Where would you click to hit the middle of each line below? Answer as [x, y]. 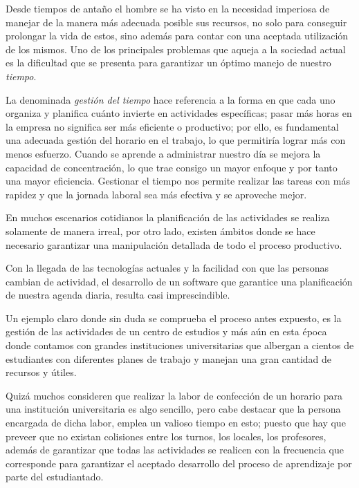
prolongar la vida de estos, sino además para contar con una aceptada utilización [177, 36]
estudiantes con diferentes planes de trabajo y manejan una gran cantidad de [169, 358]
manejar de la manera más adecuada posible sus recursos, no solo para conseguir [176, 22]
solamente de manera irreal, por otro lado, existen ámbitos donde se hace [160, 231]
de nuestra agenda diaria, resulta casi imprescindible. [118, 295]
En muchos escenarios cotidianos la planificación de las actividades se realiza [168, 217]
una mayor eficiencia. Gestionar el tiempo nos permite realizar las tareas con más [178, 181]
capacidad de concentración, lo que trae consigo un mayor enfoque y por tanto [172, 167]
